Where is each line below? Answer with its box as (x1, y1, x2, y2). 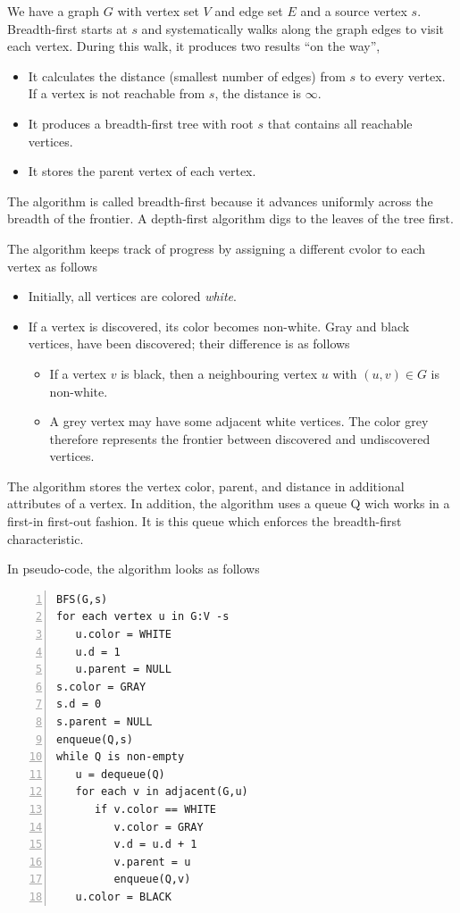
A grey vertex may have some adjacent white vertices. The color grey (49, 412, 429, 431)
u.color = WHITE (75, 628, 171, 641)
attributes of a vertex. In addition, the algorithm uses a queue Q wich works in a (7, 494, 450, 513)
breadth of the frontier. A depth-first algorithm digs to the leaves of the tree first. (7, 209, 454, 228)
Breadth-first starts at (7, 19, 128, 38)
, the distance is (214, 84, 301, 103)
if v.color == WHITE (94, 802, 216, 816)
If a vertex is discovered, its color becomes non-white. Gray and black (28, 316, 410, 335)
